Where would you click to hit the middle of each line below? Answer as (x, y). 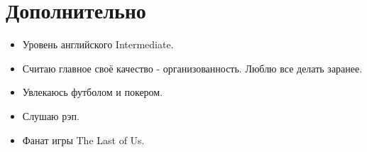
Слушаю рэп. (51, 115)
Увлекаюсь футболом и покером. (93, 92)
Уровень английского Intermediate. (98, 44)
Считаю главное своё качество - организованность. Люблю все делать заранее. (192, 68)
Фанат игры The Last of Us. (83, 140)
